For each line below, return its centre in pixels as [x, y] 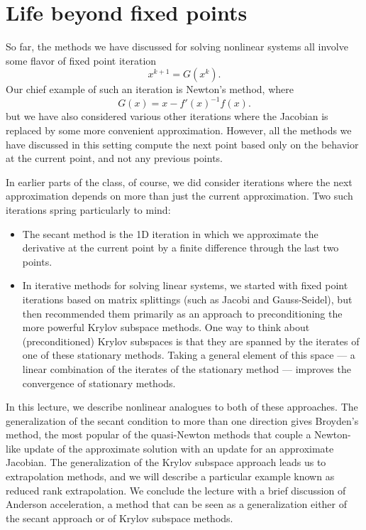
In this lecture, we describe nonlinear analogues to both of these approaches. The [182, 407]
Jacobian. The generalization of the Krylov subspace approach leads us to [166, 462]
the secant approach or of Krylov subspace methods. [120, 518]
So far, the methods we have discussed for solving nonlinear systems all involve [177, 47]
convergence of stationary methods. [99, 383]
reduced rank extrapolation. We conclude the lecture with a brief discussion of [176, 490]
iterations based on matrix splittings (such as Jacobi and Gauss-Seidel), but [187, 299]
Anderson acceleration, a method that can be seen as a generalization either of [177, 504]
